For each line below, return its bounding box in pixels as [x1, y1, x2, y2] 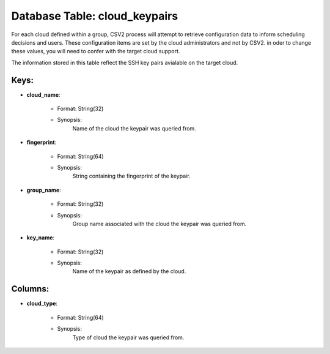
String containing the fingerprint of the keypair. [72, 172, 191, 180]
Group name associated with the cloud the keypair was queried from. [72, 220, 247, 227]
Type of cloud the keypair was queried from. [72, 334, 185, 341]
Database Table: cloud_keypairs [11, 9, 178, 23]
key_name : [26, 234, 55, 241]
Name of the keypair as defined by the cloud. [72, 268, 186, 275]
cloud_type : [26, 300, 58, 307]
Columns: [11, 284, 50, 294]
